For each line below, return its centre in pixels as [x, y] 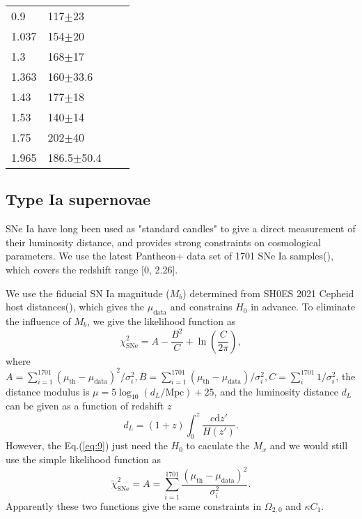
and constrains [201, 307]
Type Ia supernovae [78, 199]
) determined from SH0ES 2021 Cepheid [268, 293]
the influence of [38, 321]
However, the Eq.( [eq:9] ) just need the [87, 445]
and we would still [309, 445]
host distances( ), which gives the [75, 307]
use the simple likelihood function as [84, 459]
